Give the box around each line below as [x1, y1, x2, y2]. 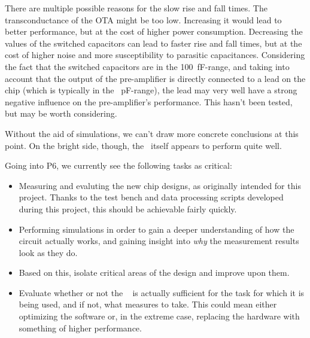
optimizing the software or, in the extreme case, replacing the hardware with [19, 310, 300, 322]
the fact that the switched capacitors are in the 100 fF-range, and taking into [5, 60, 290, 72]
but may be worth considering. [5, 107, 117, 120]
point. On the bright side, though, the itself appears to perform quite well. [5, 139, 282, 151]
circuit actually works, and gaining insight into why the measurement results [19, 235, 299, 247]
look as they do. [19, 246, 78, 258]
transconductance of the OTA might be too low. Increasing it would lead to [5, 13, 282, 26]
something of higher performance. [19, 321, 142, 334]
